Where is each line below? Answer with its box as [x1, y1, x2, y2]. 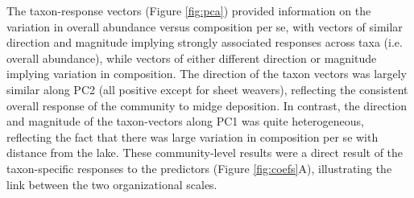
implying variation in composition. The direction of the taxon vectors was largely [6, 65, 408, 82]
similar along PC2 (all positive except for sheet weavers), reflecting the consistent [6, 80, 408, 97]
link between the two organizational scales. [6, 175, 217, 192]
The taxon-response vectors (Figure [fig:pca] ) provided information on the [6, 2, 371, 19]
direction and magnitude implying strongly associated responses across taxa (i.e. [6, 34, 403, 51]
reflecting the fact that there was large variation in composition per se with [6, 128, 379, 145]
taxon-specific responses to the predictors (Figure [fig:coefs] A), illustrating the [6, 159, 392, 176]
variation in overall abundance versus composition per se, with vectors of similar [6, 18, 403, 35]
